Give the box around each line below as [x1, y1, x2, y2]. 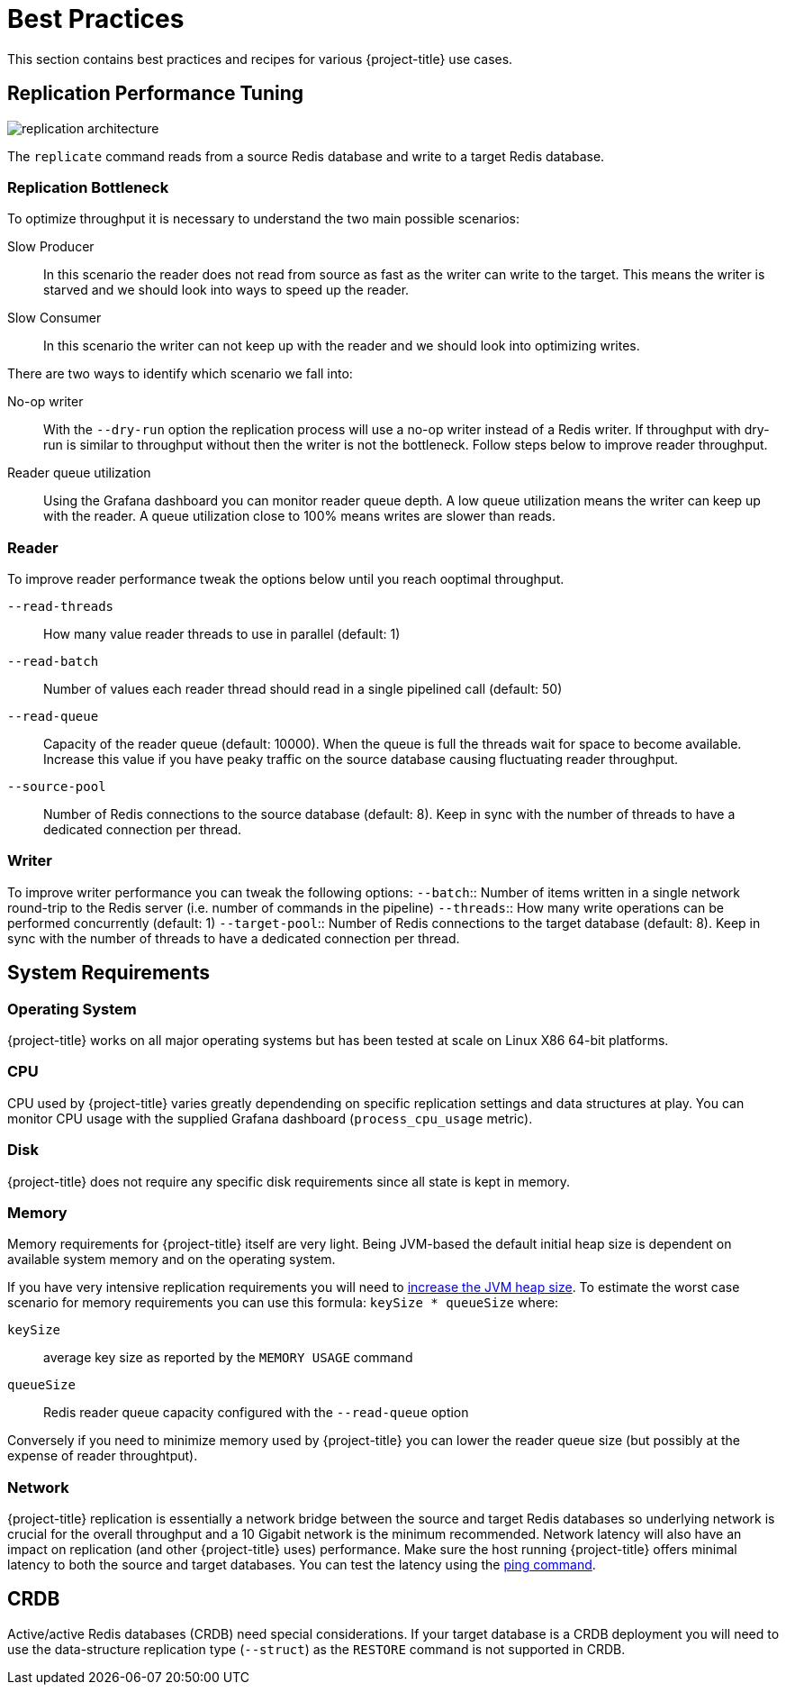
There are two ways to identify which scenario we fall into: [7, 366, 353, 382]
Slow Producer [7, 239, 95, 255]
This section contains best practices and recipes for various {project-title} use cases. [7, 50, 513, 67]
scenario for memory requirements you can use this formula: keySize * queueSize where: [7, 1295, 559, 1311]
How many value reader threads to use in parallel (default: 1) [43, 626, 401, 642]
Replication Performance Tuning [7, 82, 304, 105]
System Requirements [7, 961, 210, 985]
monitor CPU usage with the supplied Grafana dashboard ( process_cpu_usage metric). [7, 1110, 533, 1126]
